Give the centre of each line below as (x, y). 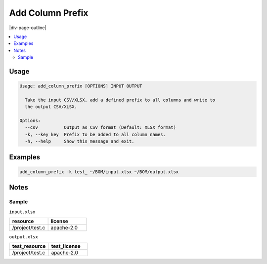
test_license (66, 246)
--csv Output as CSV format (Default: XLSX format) (101, 128)
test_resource (29, 246)
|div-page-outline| (28, 28)
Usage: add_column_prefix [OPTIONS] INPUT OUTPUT (81, 86)
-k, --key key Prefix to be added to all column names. (95, 134)
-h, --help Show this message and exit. (80, 141)
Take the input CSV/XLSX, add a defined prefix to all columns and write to (120, 100)
